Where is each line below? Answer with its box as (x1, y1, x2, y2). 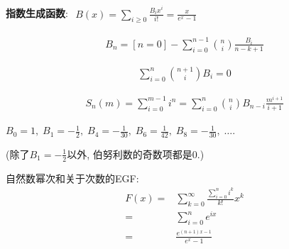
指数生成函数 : (6, 5, 68, 20)
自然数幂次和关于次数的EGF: (6, 170, 139, 185)
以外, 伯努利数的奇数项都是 (67, 146, 192, 161)
